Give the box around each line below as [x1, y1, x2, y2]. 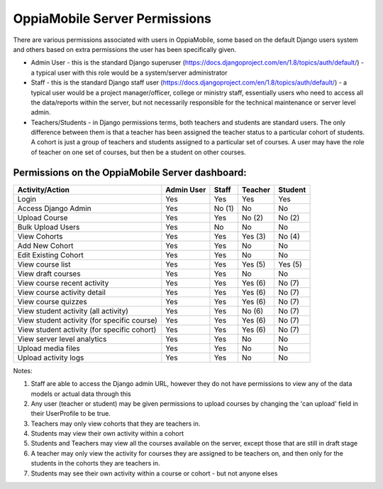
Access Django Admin [17, 203, 91, 213]
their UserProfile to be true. [30, 409, 111, 418]
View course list [17, 259, 71, 269]
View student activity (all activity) [17, 306, 129, 316]
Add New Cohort [17, 240, 74, 250]
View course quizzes [17, 296, 88, 306]
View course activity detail [17, 287, 106, 297]
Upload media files [17, 343, 81, 353]
